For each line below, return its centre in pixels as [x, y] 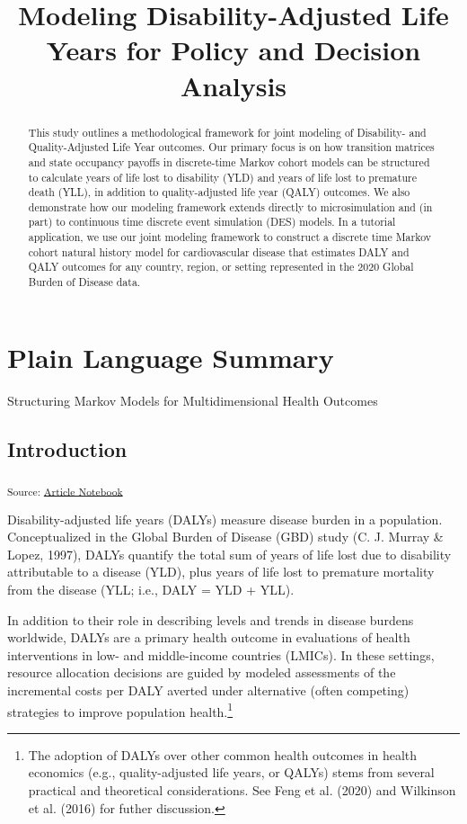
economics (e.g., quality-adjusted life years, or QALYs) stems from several [231, 772]
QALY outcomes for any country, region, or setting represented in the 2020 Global [221, 267]
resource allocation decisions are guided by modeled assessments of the [202, 672]
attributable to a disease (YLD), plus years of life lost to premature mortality [221, 572]
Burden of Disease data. [84, 282]
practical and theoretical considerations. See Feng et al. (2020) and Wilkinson [242, 790]
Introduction [67, 448]
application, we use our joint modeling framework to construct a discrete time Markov [230, 237]
